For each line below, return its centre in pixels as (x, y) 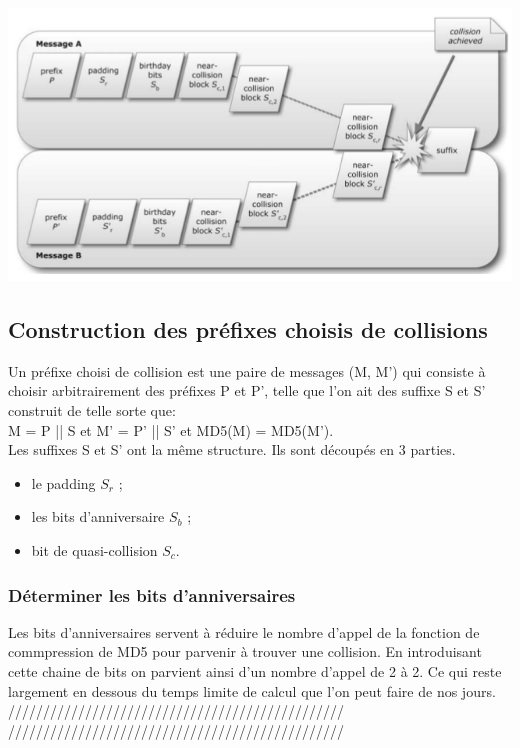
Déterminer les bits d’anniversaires (152, 594)
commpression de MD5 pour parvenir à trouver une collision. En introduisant (245, 651)
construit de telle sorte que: (92, 410)
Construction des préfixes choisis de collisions (248, 329)
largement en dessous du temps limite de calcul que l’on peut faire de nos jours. (252, 690)
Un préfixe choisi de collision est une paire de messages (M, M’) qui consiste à (247, 370)
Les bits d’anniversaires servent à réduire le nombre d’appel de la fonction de (244, 631)
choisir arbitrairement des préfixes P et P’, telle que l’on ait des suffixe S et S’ (247, 390)
